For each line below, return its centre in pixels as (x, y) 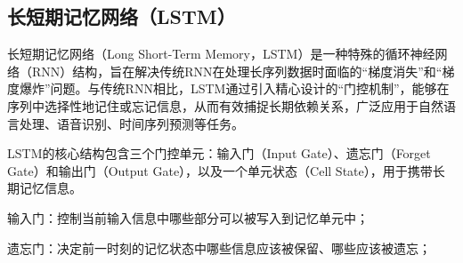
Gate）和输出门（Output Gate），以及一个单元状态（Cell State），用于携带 (220, 170)
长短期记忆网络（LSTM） (122, 16)
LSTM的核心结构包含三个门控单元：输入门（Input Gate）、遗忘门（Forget (219, 153)
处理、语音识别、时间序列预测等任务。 (131, 123)
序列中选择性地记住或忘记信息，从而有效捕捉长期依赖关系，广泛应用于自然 (225, 105)
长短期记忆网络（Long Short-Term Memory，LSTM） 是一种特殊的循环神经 (221, 54)
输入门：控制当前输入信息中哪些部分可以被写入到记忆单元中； (188, 217)
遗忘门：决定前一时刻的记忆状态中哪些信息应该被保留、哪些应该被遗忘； (219, 247)
